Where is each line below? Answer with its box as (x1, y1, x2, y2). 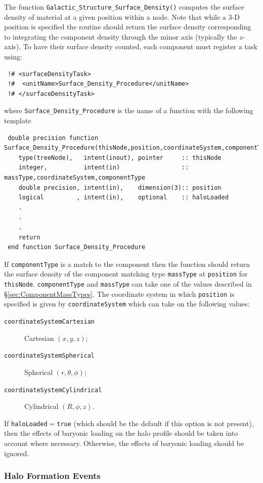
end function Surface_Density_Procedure (8, 244, 146, 251)
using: (4, 51, 22, 62)
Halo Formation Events (4, 469, 101, 482)
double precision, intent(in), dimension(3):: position (18, 184, 222, 191)
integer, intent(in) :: (18, 164, 189, 171)
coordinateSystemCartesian (4, 318, 95, 326)
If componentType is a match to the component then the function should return (4, 258, 250, 269)
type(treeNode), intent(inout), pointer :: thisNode (18, 154, 222, 161)
